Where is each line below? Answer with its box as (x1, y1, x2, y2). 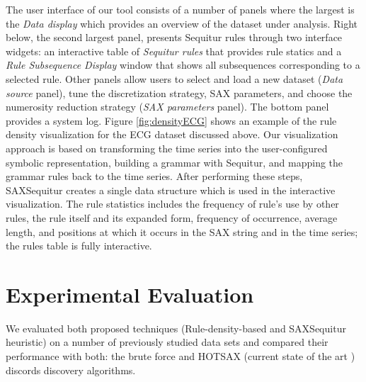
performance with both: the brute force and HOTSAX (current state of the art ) (6, 349, 355, 363)
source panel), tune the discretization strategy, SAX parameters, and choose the (6, 85, 353, 100)
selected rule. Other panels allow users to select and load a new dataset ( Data (6, 71, 343, 86)
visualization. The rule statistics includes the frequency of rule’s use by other (6, 196, 339, 211)
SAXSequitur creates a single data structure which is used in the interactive (6, 182, 336, 197)
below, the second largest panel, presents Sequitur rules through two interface (6, 30, 343, 45)
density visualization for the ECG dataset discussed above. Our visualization (6, 127, 338, 142)
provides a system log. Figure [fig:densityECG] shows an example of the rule (6, 113, 337, 128)
